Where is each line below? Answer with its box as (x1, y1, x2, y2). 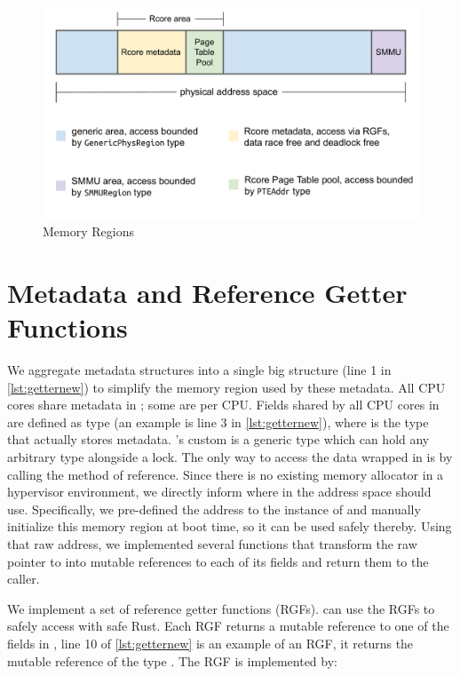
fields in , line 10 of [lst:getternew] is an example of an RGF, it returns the (7, 633, 414, 652)
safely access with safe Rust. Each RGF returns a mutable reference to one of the (7, 616, 449, 635)
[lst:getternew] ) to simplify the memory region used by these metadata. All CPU (7, 378, 446, 396)
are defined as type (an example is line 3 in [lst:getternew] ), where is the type (7, 412, 429, 431)
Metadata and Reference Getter (7, 274, 408, 310)
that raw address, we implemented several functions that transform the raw (7, 534, 417, 553)
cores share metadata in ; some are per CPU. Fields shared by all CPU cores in (7, 395, 440, 414)
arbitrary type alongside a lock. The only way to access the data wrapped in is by (7, 447, 453, 465)
